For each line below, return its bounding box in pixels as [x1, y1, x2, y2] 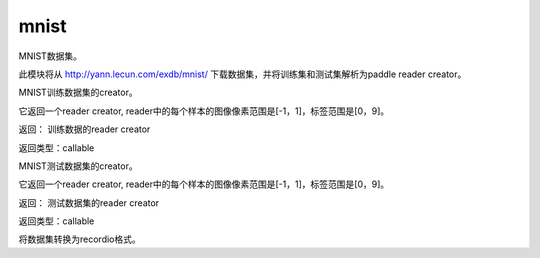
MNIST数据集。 [18, 50, 82, 62]
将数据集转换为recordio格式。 [18, 233, 141, 245]
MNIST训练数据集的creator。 [18, 86, 139, 99]
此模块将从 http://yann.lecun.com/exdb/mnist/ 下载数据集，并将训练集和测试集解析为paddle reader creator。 [18, 68, 467, 80]
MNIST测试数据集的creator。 [18, 160, 139, 172]
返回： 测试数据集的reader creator [18, 196, 160, 209]
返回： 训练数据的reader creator [18, 123, 151, 135]
